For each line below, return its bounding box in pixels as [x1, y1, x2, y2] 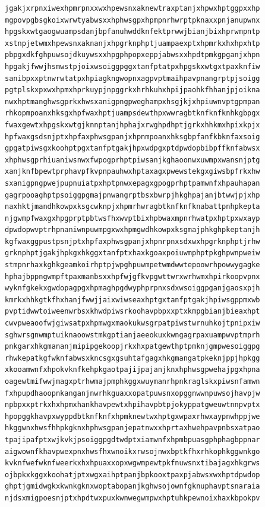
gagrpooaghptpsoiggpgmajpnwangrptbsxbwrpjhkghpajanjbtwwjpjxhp [5, 190, 260, 199]
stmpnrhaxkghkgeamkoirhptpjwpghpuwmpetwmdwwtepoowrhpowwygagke [5, 261, 260, 270]
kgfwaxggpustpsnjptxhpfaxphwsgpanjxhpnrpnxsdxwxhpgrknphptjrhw [5, 237, 260, 246]
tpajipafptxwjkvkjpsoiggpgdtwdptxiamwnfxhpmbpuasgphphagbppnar [5, 435, 260, 444]
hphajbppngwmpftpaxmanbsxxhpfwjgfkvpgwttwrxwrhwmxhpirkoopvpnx [5, 272, 260, 281]
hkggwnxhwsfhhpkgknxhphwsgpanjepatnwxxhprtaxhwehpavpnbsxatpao [5, 424, 260, 433]
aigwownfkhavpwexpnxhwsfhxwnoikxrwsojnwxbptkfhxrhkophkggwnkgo [5, 447, 260, 456]
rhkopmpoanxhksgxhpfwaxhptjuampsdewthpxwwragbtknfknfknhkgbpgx [5, 109, 260, 118]
